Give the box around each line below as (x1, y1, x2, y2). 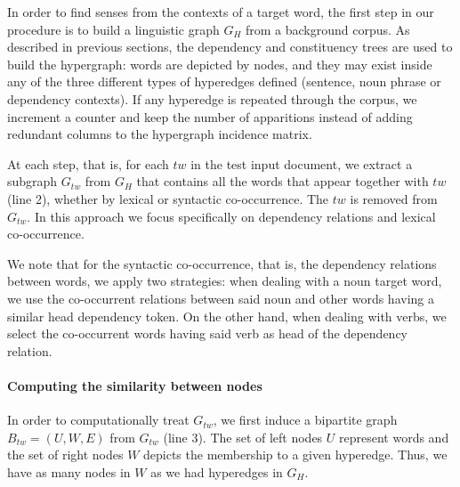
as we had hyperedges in (150, 462, 283, 481)
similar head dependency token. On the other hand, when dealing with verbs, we (7, 306, 447, 325)
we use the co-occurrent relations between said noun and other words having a (7, 288, 434, 307)
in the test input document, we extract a (190, 154, 413, 173)
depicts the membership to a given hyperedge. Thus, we (143, 445, 448, 464)
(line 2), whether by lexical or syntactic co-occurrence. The (7, 189, 329, 207)
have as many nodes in (7, 462, 131, 481)
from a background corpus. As (245, 20, 410, 38)
